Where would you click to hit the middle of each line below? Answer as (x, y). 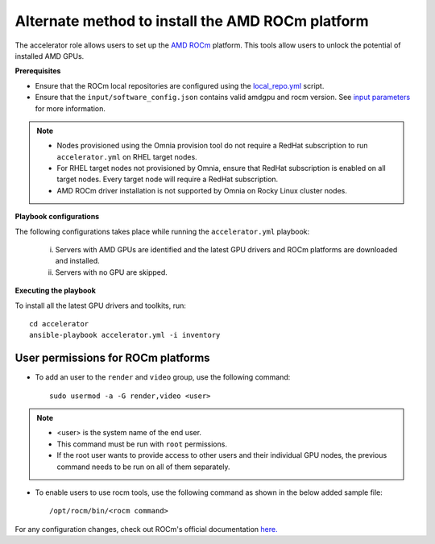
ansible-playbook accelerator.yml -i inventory (125, 335)
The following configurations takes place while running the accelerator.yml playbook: (162, 231)
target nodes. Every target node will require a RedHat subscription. (168, 179)
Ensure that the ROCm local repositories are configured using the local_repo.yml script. (180, 85)
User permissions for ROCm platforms (112, 358)
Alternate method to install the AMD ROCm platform (192, 21)
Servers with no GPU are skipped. (112, 272)
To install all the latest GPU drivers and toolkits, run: (101, 305)
